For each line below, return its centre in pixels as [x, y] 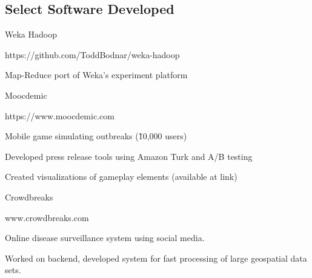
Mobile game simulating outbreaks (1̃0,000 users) [96, 136]
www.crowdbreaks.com [47, 217]
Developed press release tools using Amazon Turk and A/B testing [129, 156]
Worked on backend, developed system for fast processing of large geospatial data [156, 258]
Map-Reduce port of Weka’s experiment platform [96, 75]
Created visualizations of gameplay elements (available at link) [121, 177]
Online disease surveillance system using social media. [105, 238]
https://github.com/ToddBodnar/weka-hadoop [92, 54]
